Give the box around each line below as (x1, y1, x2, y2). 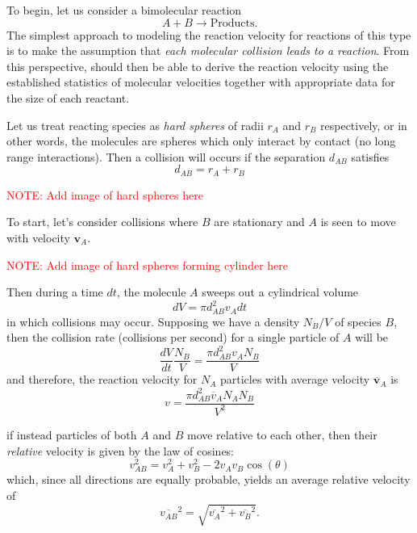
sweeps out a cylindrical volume (202, 283, 359, 300)
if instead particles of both (6, 426, 137, 443)
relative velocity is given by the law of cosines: (6, 442, 235, 459)
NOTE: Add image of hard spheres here (6, 186, 203, 203)
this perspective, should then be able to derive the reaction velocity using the (6, 57, 389, 74)
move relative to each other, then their (186, 426, 377, 443)
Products (210, 17, 255, 29)
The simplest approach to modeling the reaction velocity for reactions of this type (6, 26, 411, 43)
